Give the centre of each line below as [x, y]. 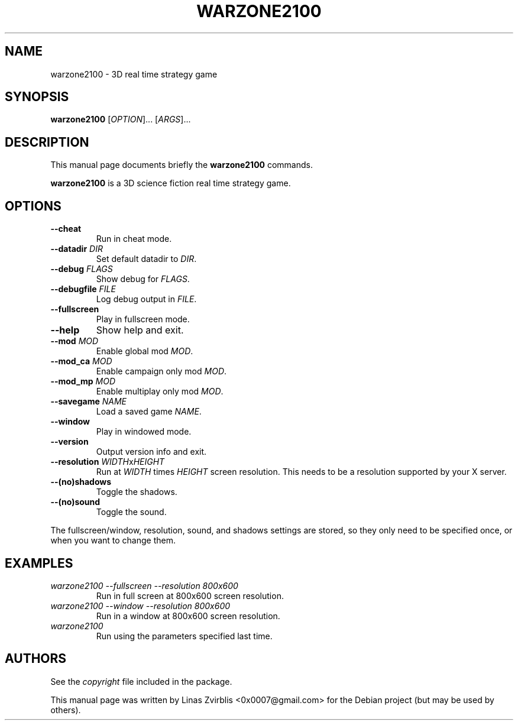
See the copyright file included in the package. [141, 681]
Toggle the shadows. [137, 492]
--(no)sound [75, 502]
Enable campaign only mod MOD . [161, 371]
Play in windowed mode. [144, 432]
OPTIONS [33, 206]
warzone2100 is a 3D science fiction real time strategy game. [171, 183]
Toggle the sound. [131, 512]
